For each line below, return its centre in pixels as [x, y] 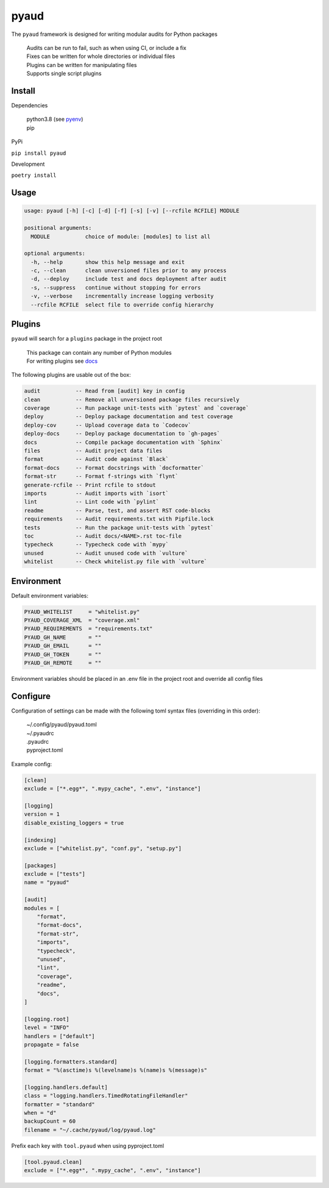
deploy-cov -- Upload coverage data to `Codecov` [108, 425]
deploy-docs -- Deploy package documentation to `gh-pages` [122, 434]
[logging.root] [47, 1019]
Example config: [32, 764]
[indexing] [40, 840]
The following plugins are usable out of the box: [71, 375]
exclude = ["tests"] [55, 874]
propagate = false [51, 1044]
